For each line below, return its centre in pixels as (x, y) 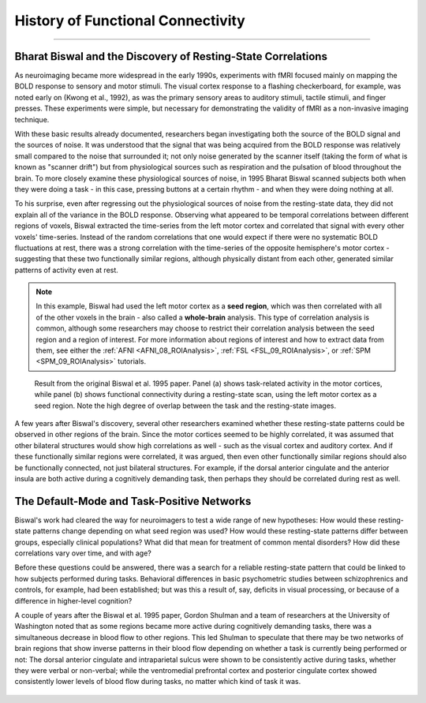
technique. (32, 119)
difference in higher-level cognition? (73, 600)
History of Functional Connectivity (130, 21)
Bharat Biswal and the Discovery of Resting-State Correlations (171, 56)
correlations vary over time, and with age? (83, 553)
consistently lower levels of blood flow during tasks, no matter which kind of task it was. (158, 682)
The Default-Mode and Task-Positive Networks (133, 501)
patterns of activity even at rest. (66, 270)
